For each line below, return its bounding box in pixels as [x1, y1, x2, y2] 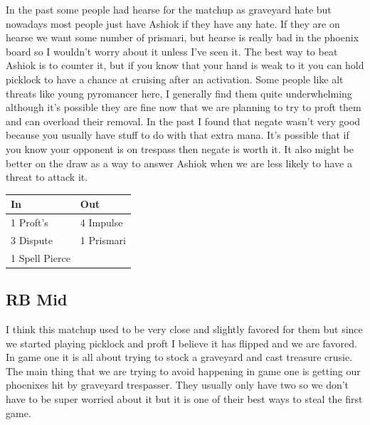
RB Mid [6, 288, 68, 310]
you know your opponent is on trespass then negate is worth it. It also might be [6, 141, 354, 156]
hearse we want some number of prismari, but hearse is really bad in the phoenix [6, 30, 359, 45]
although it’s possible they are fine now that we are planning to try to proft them [6, 100, 361, 115]
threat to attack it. [6, 169, 88, 184]
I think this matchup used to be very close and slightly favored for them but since [6, 322, 363, 337]
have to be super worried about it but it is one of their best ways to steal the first [6, 392, 363, 406]
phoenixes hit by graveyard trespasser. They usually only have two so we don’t [6, 377, 349, 392]
